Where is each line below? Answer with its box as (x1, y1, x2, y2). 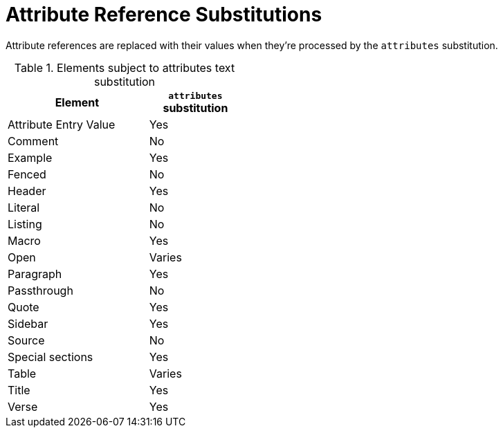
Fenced (8, 167, 46, 181)
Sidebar (8, 316, 48, 331)
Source (8, 333, 45, 347)
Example (8, 150, 53, 165)
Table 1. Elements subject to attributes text (14, 60, 235, 75)
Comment (8, 133, 59, 148)
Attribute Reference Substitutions (6, 3, 322, 26)
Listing (8, 217, 42, 231)
